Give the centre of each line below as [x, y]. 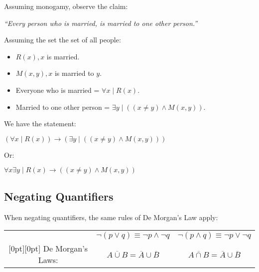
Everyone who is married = [58, 90]
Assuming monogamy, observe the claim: [66, 6]
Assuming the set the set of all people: [63, 40]
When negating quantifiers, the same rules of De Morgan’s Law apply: [111, 217]
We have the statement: [40, 124]
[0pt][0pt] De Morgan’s [48, 249]
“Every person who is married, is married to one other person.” [101, 23]
